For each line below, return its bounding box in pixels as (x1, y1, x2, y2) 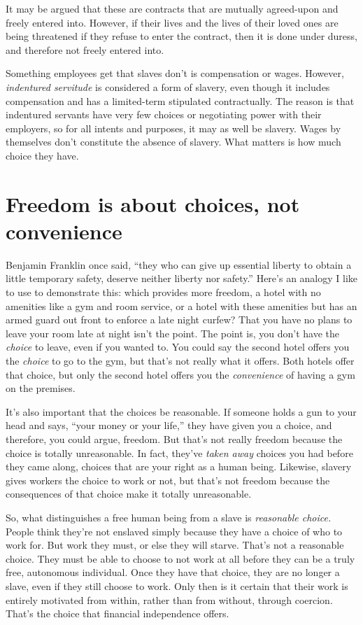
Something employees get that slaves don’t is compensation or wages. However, (6, 66, 344, 80)
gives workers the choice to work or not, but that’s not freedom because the (6, 472, 330, 487)
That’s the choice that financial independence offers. (6, 606, 229, 621)
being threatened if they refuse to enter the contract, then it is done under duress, (6, 29, 357, 43)
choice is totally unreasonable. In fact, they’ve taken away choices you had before (6, 445, 353, 460)
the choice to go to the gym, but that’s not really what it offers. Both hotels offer (6, 353, 355, 367)
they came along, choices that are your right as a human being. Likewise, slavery (6, 459, 352, 474)
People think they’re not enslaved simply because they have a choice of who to (6, 524, 343, 538)
